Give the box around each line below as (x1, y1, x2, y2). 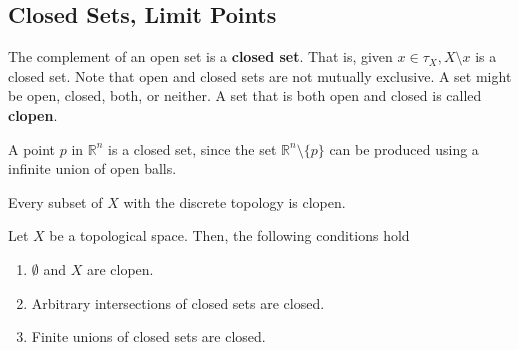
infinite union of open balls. (8, 158, 177, 179)
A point (8, 138, 56, 159)
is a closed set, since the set (108, 138, 277, 159)
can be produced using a (329, 138, 479, 159)
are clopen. (86, 258, 154, 279)
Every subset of (8, 191, 103, 212)
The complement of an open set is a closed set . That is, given (8, 46, 393, 67)
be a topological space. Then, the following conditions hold (49, 225, 410, 246)
